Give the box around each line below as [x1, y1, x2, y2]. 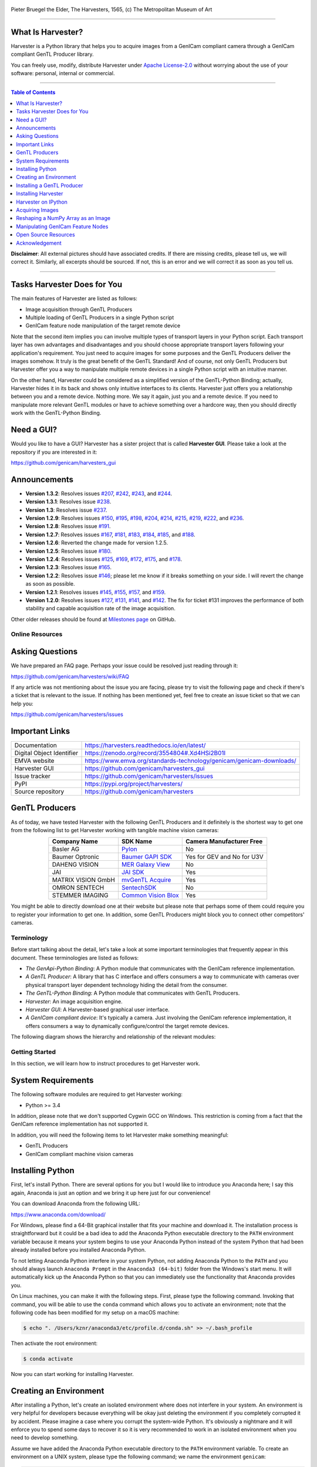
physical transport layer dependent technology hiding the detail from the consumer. [25, 981, 228, 988]
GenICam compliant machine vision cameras [25, 1150, 134, 1157]
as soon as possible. [25, 580, 76, 587]
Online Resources [11, 630, 63, 638]
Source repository [14, 787, 65, 796]
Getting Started [11, 1047, 56, 1056]
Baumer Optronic [52, 853, 100, 861]
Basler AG [52, 845, 80, 853]
